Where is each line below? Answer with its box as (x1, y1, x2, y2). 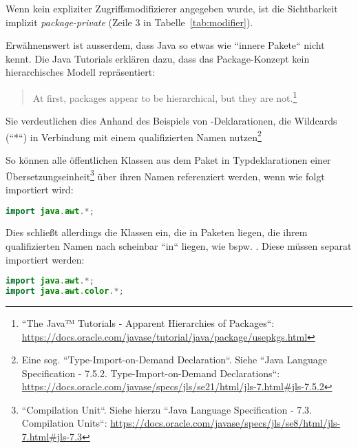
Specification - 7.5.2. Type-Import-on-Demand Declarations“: (21, 365, 280, 380)
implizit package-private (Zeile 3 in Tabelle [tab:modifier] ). (6, 14, 253, 29)
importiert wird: (6, 182, 74, 196)
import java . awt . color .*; (6, 286, 124, 297)
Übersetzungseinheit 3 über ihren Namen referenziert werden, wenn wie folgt (6, 167, 325, 183)
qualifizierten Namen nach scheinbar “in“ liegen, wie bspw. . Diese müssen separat (6, 238, 352, 253)
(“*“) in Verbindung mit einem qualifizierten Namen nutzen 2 (6, 127, 262, 144)
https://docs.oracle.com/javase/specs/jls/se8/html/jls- (110, 416, 341, 430)
